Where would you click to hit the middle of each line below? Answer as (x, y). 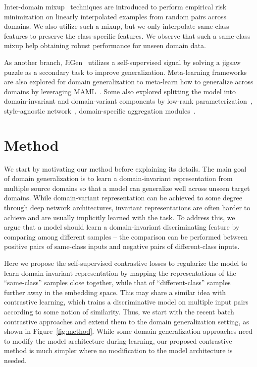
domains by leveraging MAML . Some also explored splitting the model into (120, 91)
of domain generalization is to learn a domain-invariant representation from (118, 178)
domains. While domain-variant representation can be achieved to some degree (123, 198)
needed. (15, 360)
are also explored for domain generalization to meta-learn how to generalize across (129, 82)
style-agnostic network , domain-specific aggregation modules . (100, 110)
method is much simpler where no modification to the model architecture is (118, 350)
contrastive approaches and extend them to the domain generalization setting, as (127, 321)
